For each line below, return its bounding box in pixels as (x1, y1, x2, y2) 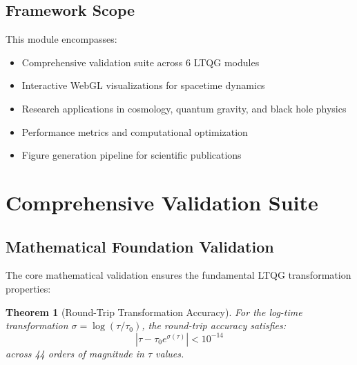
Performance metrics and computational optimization (21, 124, 248, 139)
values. (155, 346, 184, 360)
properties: (6, 281, 51, 295)
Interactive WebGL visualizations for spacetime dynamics (21, 78, 265, 92)
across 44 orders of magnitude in (6, 346, 144, 360)
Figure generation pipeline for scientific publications (21, 148, 242, 162)
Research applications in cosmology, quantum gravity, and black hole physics (21, 101, 347, 115)
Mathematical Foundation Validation (6, 235, 274, 257)
